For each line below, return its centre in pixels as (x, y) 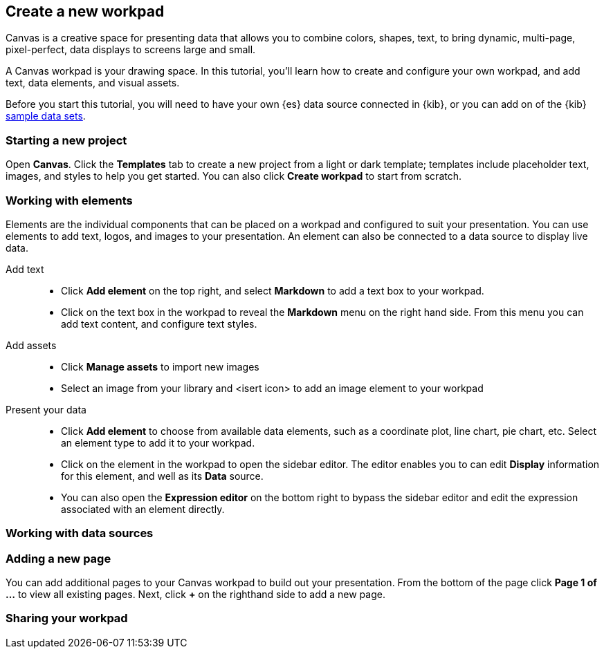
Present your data (46, 409)
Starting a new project (66, 140)
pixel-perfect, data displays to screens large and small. (131, 50)
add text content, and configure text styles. (159, 324)
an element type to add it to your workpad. (158, 442)
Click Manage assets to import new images (160, 366)
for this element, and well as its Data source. (162, 476)
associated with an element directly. (143, 509)
